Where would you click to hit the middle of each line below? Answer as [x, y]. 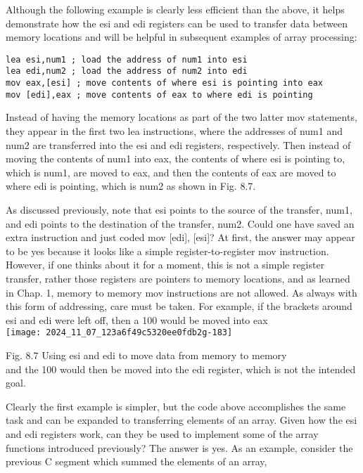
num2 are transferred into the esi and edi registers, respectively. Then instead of [178, 144]
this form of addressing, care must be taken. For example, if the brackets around [179, 306]
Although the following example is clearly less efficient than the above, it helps [175, 9]
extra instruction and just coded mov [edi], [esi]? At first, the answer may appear [180, 237]
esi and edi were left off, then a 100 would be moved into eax [137, 319]
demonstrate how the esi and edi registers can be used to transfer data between [177, 23]
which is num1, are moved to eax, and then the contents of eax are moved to [171, 172]
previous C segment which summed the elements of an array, [136, 461]
